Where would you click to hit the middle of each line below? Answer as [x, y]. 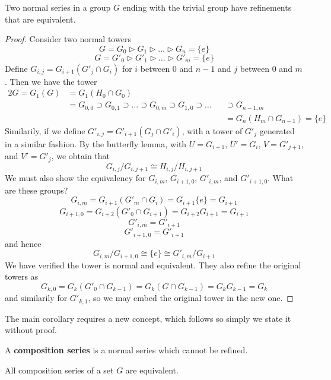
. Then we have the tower [51, 81]
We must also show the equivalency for [75, 178]
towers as [22, 276]
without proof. [31, 330]
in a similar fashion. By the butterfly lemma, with [96, 143]
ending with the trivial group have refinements [207, 7]
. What [281, 178]
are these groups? [36, 190]
